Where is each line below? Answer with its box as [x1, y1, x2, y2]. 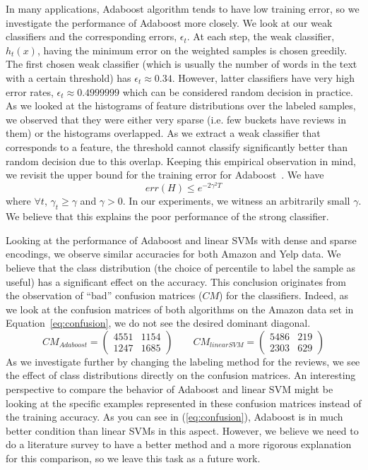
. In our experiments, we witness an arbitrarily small [122, 193, 350, 208]
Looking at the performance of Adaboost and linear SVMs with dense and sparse [6, 232, 357, 247]
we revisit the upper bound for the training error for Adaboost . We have [6, 167, 324, 182]
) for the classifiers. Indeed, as [218, 288, 349, 303]
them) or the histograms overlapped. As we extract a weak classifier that [6, 126, 321, 140]
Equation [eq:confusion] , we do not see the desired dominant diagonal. [6, 315, 311, 330]
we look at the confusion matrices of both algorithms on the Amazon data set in [6, 301, 354, 316]
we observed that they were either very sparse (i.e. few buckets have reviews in [6, 112, 346, 126]
